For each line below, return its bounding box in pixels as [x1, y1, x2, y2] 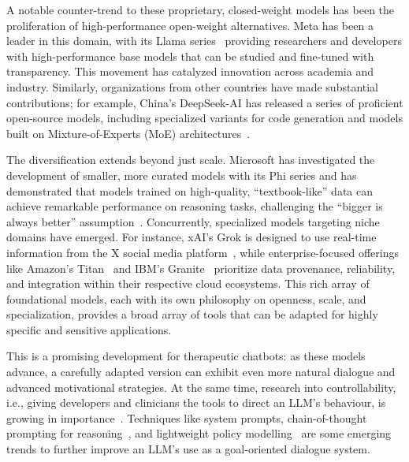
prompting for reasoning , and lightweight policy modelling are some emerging [6, 425, 392, 442]
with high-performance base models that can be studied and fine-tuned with [6, 47, 374, 64]
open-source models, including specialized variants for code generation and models [6, 110, 403, 126]
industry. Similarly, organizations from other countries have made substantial [6, 78, 379, 95]
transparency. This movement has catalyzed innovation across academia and [6, 63, 374, 80]
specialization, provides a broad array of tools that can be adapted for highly [6, 306, 378, 322]
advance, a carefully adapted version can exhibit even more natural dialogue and [6, 363, 396, 380]
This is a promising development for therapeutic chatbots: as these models [6, 348, 366, 364]
